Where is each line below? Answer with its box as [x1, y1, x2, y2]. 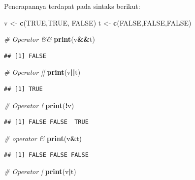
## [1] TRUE [4, 85, 43, 92]
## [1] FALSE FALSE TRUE [4, 119, 89, 126]
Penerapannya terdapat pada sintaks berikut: [4, 1, 140, 11]
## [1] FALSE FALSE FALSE [4, 151, 89, 159]
